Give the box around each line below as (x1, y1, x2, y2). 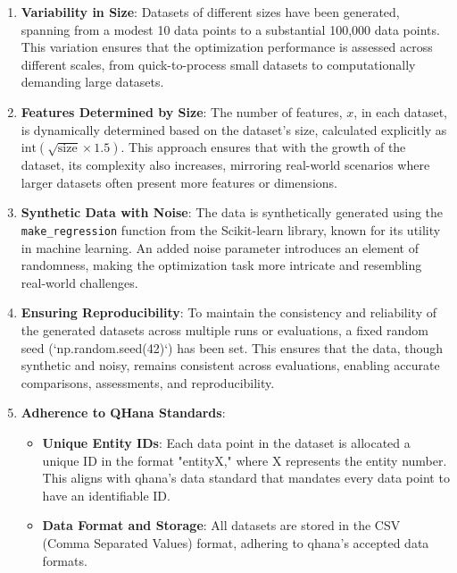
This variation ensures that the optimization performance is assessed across (21, 38, 433, 56)
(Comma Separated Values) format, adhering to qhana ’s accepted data (42, 533, 429, 552)
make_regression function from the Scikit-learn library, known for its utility (21, 220, 441, 239)
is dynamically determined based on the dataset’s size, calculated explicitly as (21, 120, 447, 139)
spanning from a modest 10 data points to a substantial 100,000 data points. (21, 20, 440, 38)
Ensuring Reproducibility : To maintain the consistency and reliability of (21, 303, 437, 322)
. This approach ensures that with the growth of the (120, 138, 406, 156)
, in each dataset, (353, 102, 448, 121)
